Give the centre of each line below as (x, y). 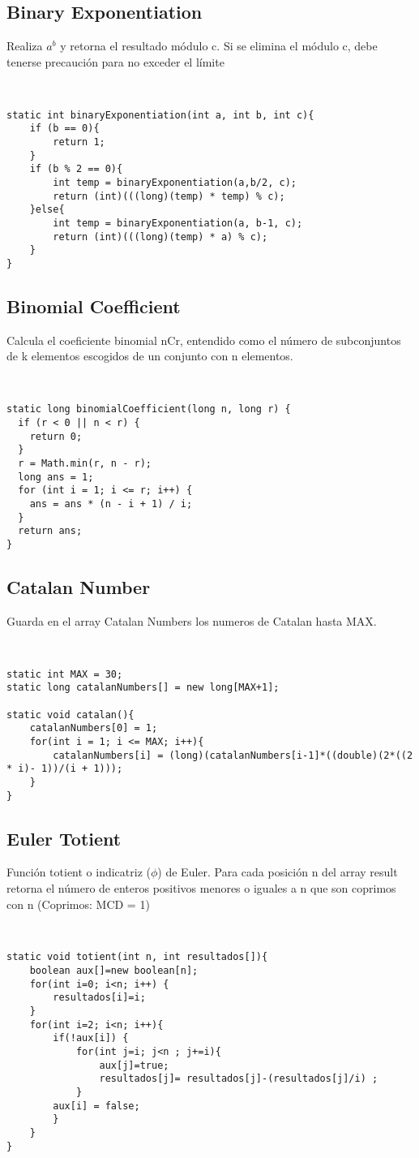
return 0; (56, 436)
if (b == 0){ (64, 129)
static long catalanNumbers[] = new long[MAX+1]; (143, 688)
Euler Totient (64, 838)
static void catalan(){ (71, 715)
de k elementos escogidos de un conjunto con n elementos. (150, 356)
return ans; (50, 531)
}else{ (47, 210)
